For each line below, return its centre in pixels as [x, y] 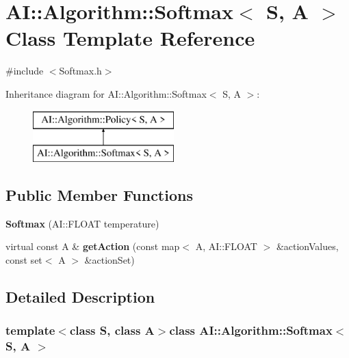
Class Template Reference [130, 38]
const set [24, 260]
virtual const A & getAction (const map [93, 246]
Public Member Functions [99, 195]
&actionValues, [307, 246]
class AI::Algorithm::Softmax [251, 330]
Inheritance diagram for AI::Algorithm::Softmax [106, 93]
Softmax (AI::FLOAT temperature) [82, 223]
